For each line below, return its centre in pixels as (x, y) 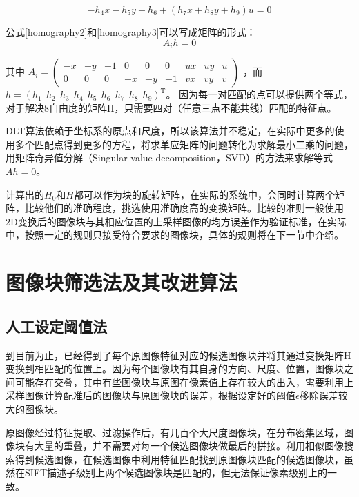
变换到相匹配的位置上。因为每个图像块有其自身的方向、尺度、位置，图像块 (175, 368)
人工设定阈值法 (56, 326)
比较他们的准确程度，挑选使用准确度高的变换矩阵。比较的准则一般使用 (184, 208)
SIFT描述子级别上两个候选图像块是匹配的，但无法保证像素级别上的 (176, 473)
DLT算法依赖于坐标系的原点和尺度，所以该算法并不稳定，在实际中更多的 (170, 131)
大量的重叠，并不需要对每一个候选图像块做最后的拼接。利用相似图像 (189, 446)
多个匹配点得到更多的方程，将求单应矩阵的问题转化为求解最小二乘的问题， (184, 144)
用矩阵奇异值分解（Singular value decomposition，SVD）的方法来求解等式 (169, 158)
